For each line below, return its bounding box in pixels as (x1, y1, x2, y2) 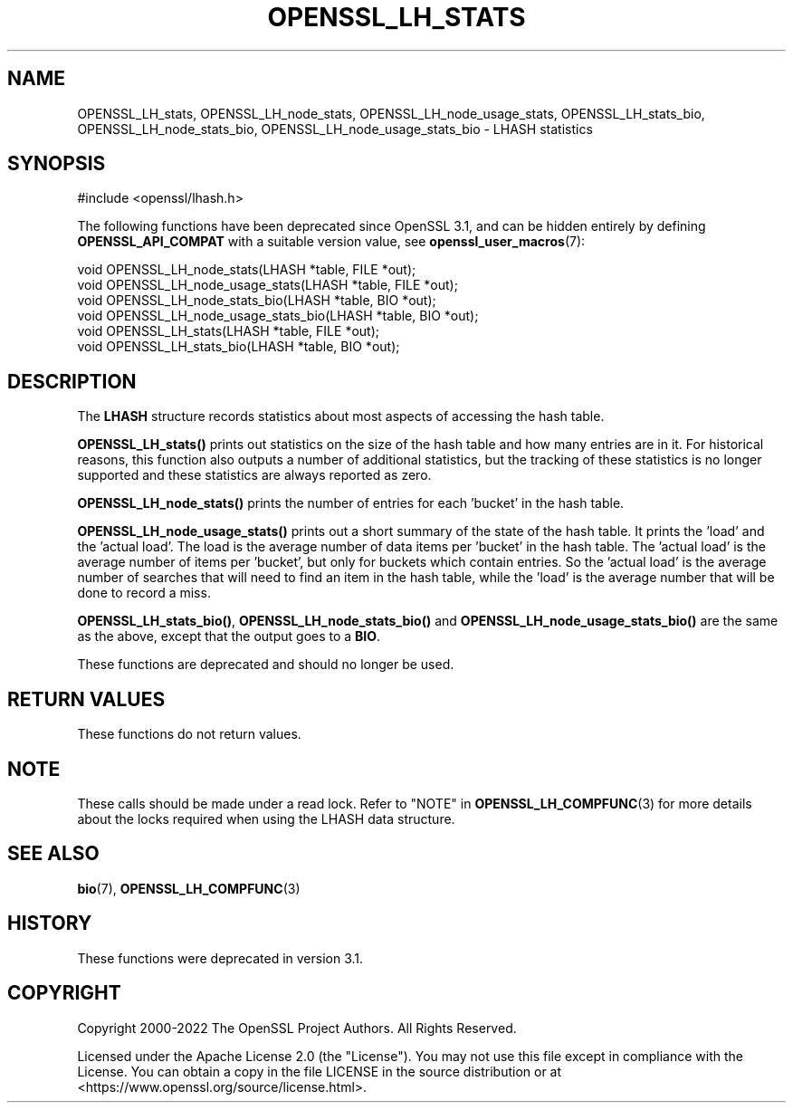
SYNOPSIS (7, 152, 106, 176)
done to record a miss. (77, 585, 211, 601)
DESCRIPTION (7, 369, 137, 393)
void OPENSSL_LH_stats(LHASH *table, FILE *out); (77, 323, 379, 340)
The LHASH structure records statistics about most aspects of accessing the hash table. (77, 408, 605, 425)
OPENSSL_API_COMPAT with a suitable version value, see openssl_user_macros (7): (77, 234, 586, 250)
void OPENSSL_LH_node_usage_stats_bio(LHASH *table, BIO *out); (77, 308, 479, 324)
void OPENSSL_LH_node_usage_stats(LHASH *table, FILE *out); (77, 277, 458, 293)
